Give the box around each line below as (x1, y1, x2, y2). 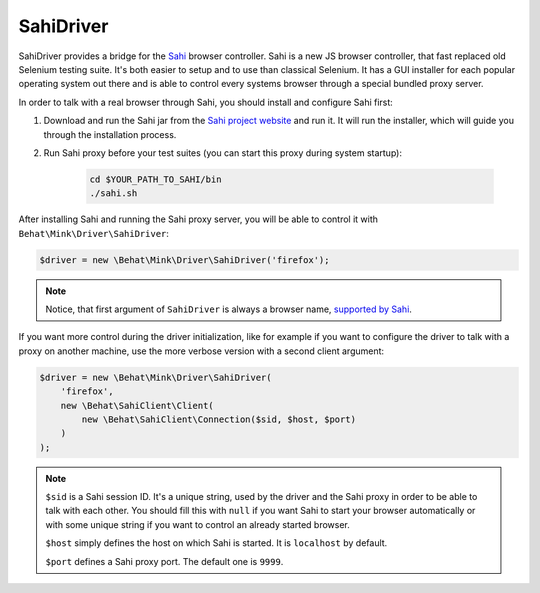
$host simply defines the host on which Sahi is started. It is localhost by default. (45, 537, 388, 549)
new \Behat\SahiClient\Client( (60, 400, 214, 411)
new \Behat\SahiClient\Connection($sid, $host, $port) (81, 413, 357, 425)
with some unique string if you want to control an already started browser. (45, 518, 350, 530)
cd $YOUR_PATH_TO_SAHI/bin (89, 173, 222, 185)
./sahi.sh (89, 188, 138, 199)
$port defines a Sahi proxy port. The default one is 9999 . (45, 555, 284, 567)
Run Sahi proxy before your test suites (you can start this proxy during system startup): (43, 146, 402, 159)
